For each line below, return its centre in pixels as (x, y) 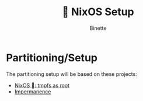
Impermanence (33, 91)
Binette (98, 28)
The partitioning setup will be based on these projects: (71, 74)
